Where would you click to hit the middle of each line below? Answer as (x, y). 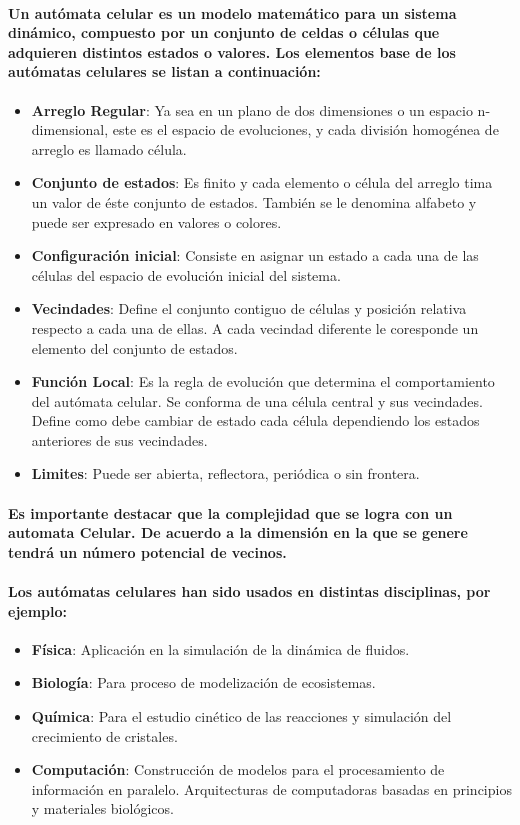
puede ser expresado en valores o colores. (156, 221)
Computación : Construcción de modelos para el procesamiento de (238, 769)
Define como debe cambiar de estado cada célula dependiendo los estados (255, 420)
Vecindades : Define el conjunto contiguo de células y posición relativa (249, 308)
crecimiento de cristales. (104, 735)
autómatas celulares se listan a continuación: (164, 71)
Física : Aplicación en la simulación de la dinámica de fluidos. (220, 648)
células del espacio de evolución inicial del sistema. (186, 274)
